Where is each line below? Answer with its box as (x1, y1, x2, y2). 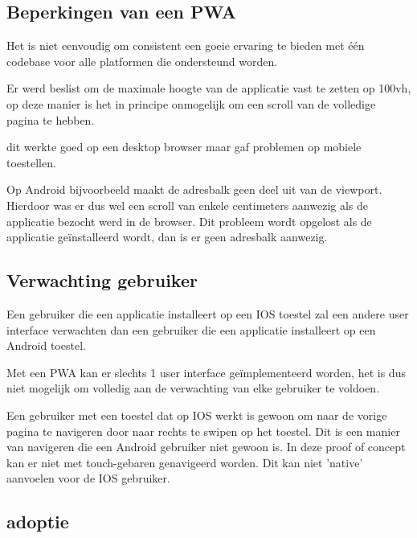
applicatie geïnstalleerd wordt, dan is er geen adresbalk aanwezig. (6, 228, 328, 245)
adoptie (6, 509, 69, 534)
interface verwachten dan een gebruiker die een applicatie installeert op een (6, 321, 376, 338)
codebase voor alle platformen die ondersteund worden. (6, 52, 278, 69)
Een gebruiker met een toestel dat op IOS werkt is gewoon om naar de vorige (6, 406, 387, 423)
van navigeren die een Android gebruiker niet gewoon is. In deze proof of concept (6, 438, 406, 455)
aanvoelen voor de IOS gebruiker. (6, 470, 170, 487)
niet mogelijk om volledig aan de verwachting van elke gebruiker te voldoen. (6, 380, 380, 396)
